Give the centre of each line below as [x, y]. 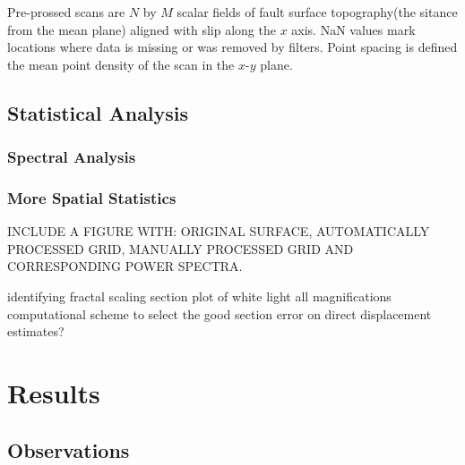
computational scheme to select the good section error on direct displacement [220, 313]
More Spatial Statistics [92, 197]
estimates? [36, 331]
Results [54, 392]
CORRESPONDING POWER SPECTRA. [125, 266]
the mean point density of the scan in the [121, 64]
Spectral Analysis [72, 157]
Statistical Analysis [98, 112]
